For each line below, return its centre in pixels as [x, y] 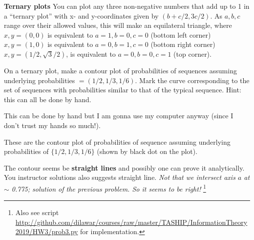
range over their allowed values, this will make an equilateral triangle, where [118, 25]
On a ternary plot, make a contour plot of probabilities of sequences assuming [120, 70]
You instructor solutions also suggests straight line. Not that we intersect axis [120, 177]
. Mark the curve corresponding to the [192, 80]
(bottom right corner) [183, 44]
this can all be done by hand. [48, 99]
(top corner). [192, 54]
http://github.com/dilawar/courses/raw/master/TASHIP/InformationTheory [131, 222]
